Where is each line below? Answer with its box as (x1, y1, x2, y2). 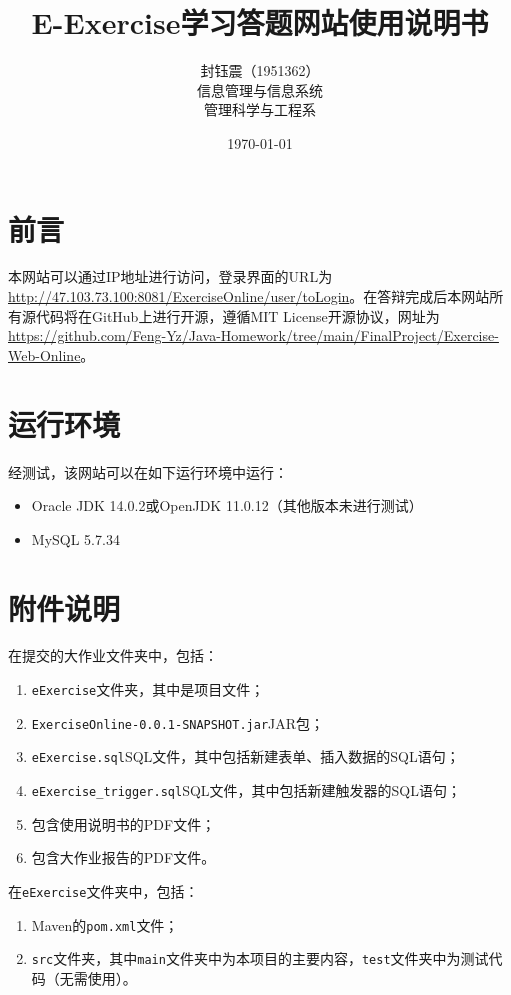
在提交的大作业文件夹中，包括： (8, 645, 218, 666)
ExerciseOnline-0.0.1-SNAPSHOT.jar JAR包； (31, 712, 325, 733)
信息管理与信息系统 (197, 79, 323, 100)
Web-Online (8, 344, 81, 365)
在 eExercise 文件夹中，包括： (8, 880, 199, 901)
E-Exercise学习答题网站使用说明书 (31, 2, 489, 43)
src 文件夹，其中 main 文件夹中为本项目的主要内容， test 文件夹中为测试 (31, 948, 489, 969)
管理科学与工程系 (204, 99, 316, 120)
